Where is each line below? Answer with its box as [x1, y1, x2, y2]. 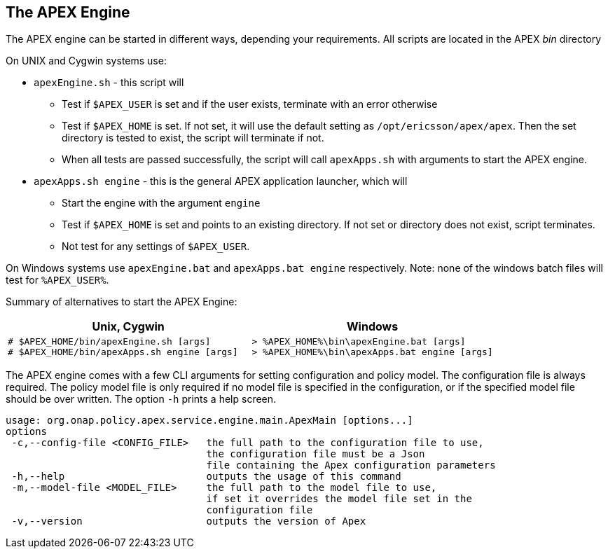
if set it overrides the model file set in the [206, 493, 472, 505]
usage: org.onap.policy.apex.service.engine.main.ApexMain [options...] [6, 415, 413, 427]
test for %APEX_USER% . [6, 274, 109, 286]
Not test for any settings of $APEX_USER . [62, 240, 250, 253]
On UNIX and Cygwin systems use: [6, 55, 167, 67]
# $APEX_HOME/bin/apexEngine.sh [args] [8, 336, 211, 347]
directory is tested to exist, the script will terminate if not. [62, 132, 324, 144]
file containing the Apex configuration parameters [206, 459, 496, 471]
